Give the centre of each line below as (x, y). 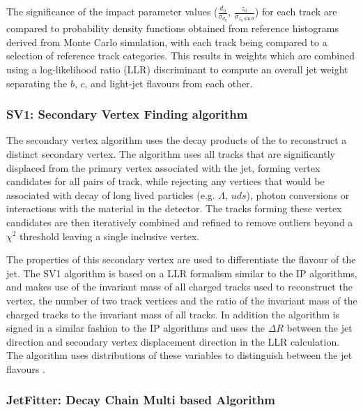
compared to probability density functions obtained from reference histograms (172, 28)
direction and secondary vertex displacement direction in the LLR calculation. (173, 341)
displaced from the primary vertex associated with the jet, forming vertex (163, 167)
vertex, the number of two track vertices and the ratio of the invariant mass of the (182, 300)
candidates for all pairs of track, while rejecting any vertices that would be (165, 181)
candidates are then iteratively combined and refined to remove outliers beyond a (180, 222)
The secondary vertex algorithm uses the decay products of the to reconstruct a (177, 140)
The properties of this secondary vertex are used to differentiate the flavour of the (181, 259)
